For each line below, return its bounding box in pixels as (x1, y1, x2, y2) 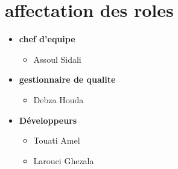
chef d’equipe (19, 33, 75, 45)
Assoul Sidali (33, 53, 81, 65)
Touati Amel (33, 134, 80, 147)
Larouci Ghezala (33, 154, 94, 167)
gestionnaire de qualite (19, 73, 116, 86)
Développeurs (19, 113, 77, 126)
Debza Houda (33, 93, 84, 106)
